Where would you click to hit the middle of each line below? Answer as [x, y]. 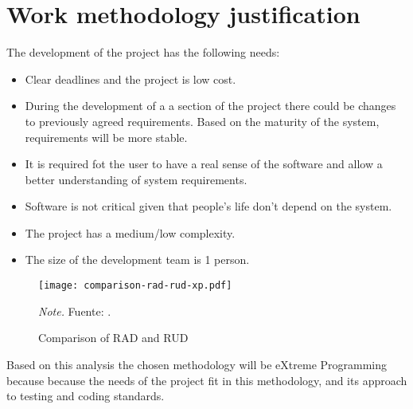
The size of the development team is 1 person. [137, 260]
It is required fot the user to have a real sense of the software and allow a [204, 164]
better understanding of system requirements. [136, 179]
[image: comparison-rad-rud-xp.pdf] [135, 286]
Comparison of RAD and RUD [113, 338]
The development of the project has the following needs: [143, 52]
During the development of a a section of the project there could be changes [210, 106]
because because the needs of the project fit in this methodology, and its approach [207, 380]
